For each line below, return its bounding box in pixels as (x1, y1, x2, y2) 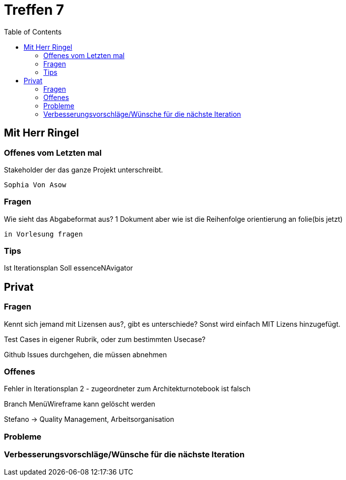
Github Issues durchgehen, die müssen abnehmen (4, 350, 167, 359)
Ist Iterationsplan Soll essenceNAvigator (4, 264, 133, 273)
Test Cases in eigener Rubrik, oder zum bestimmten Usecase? (4, 335, 206, 343)
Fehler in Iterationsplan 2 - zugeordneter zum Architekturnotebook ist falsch (4, 384, 251, 393)
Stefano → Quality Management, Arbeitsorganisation (4, 415, 174, 424)
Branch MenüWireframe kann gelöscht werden (4, 400, 156, 409)
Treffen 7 (4, 1, 64, 18)
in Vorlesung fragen (4, 230, 83, 238)
